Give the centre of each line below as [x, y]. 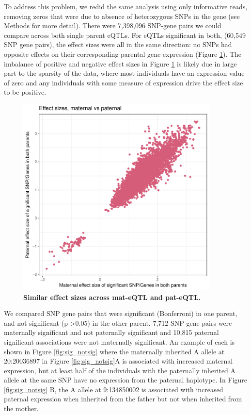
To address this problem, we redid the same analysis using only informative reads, [126, 6]
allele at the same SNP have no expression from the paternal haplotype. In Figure [126, 380]
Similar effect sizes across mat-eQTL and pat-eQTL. [112, 297]
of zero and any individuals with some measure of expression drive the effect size [124, 82]
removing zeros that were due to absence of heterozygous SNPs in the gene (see [122, 16]
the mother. [21, 408]
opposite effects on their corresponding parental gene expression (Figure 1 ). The [123, 54]
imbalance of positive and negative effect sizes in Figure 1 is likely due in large [120, 63]
